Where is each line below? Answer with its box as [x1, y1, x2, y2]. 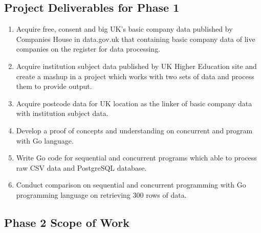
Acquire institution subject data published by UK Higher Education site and [16, 60, 257, 71]
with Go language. [16, 135, 74, 146]
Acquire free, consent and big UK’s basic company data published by [16, 24, 233, 34]
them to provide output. [16, 81, 92, 91]
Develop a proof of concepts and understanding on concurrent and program [16, 125, 253, 135]
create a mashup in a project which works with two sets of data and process [16, 71, 254, 81]
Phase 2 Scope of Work [4, 214, 130, 230]
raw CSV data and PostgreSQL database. [16, 162, 147, 173]
